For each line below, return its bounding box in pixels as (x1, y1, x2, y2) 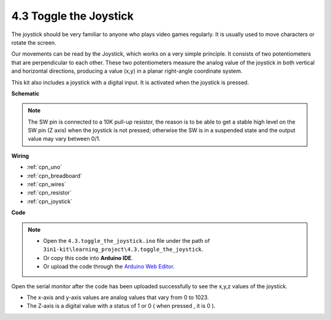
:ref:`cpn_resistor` (26, 189, 72, 196)
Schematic (11, 89, 40, 97)
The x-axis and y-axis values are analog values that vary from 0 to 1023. (26, 294, 209, 301)
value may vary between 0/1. (28, 135, 101, 143)
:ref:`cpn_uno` (26, 163, 63, 171)
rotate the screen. (11, 39, 56, 46)
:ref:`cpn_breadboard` (26, 172, 83, 179)
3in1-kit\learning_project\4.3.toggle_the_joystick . (43, 245, 204, 253)
